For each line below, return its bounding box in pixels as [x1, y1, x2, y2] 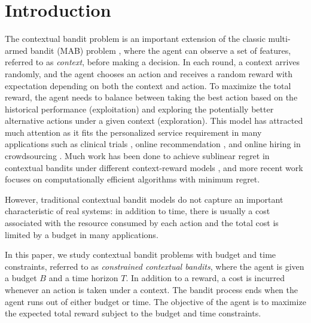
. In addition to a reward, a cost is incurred [126, 272, 285, 284]
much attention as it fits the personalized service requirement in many [5, 126, 262, 138]
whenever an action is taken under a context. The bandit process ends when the [5, 284, 298, 295]
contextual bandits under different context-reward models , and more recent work [5, 161, 303, 173]
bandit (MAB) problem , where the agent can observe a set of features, [30, 44, 291, 56]
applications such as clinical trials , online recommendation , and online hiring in [5, 138, 301, 150]
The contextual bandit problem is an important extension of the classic [5, 32, 266, 45]
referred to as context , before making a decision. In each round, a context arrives [5, 56, 300, 68]
